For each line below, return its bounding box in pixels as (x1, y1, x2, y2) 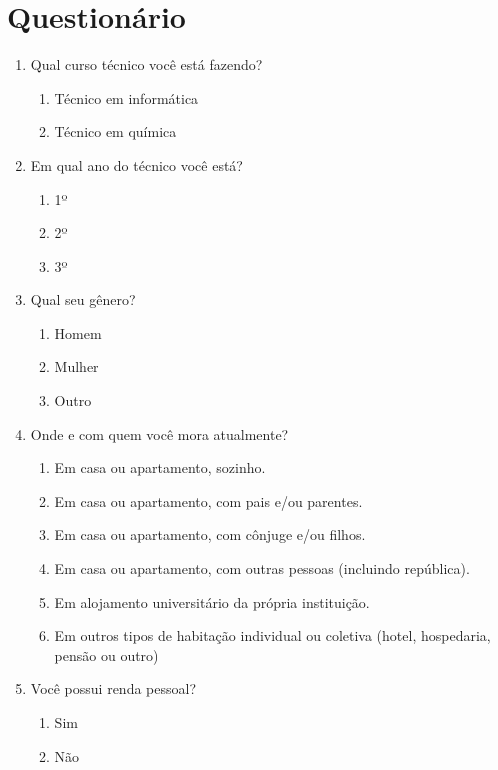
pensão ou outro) (54, 644, 159, 665)
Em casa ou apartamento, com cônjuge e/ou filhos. (54, 524, 366, 545)
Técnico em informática (54, 87, 199, 108)
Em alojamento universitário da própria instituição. (54, 591, 370, 612)
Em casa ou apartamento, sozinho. (54, 457, 266, 478)
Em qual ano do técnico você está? (30, 154, 243, 175)
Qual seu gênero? (30, 289, 136, 310)
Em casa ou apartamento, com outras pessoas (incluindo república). (54, 558, 470, 579)
